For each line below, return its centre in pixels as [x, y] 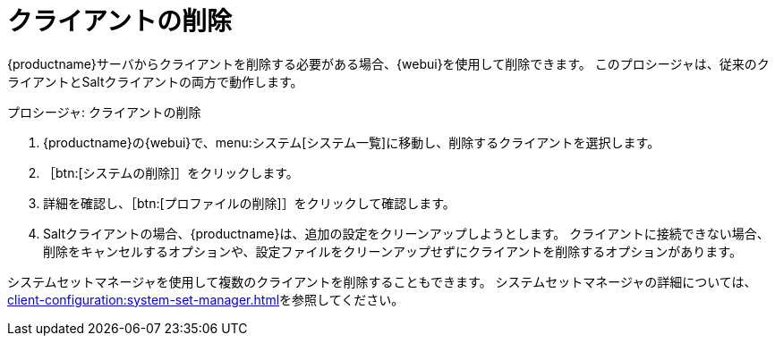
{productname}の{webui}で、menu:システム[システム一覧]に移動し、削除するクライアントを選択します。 [352, 142]
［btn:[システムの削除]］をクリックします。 [171, 172]
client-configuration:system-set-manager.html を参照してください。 [206, 299]
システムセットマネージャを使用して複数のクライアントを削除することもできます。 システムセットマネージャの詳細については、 [382, 281]
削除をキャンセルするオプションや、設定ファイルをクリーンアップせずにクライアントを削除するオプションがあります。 [392, 251]
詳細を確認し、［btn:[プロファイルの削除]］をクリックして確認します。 [249, 203]
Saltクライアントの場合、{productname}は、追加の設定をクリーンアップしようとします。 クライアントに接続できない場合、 [406, 233]
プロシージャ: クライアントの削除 [104, 112]
